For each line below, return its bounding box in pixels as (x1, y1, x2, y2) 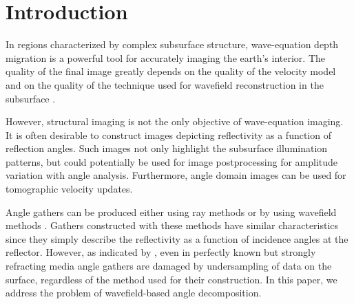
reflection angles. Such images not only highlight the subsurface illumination (6, 141, 328, 155)
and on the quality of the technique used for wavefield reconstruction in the (6, 77, 324, 91)
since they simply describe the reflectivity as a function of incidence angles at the (6, 231, 348, 246)
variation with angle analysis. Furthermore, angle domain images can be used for (6, 168, 346, 182)
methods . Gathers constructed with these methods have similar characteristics (6, 218, 339, 232)
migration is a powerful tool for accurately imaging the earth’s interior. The (6, 50, 326, 65)
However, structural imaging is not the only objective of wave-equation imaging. (6, 114, 344, 129)
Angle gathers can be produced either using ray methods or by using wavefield (6, 204, 337, 219)
